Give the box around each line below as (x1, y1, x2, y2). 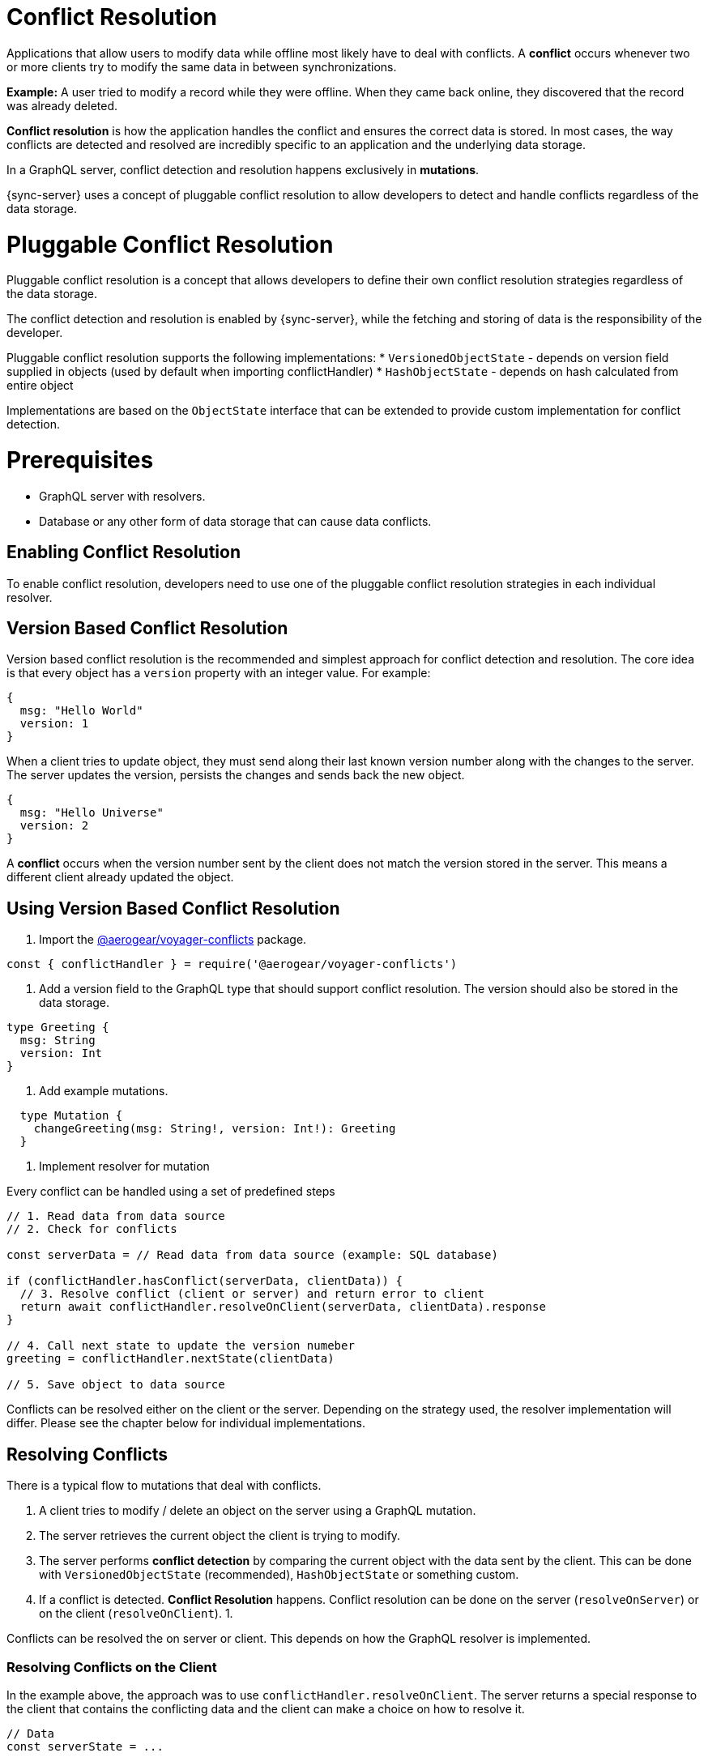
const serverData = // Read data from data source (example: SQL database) (6, 1248, 498, 1262)
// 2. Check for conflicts (6, 1222, 177, 1236)
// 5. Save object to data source (6, 1378, 225, 1392)
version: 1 (19, 717, 89, 731)
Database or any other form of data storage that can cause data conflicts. (39, 514, 432, 528)
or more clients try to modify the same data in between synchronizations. (6, 59, 397, 74)
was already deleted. (6, 98, 118, 113)
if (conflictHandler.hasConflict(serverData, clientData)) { (6, 1274, 403, 1288)
